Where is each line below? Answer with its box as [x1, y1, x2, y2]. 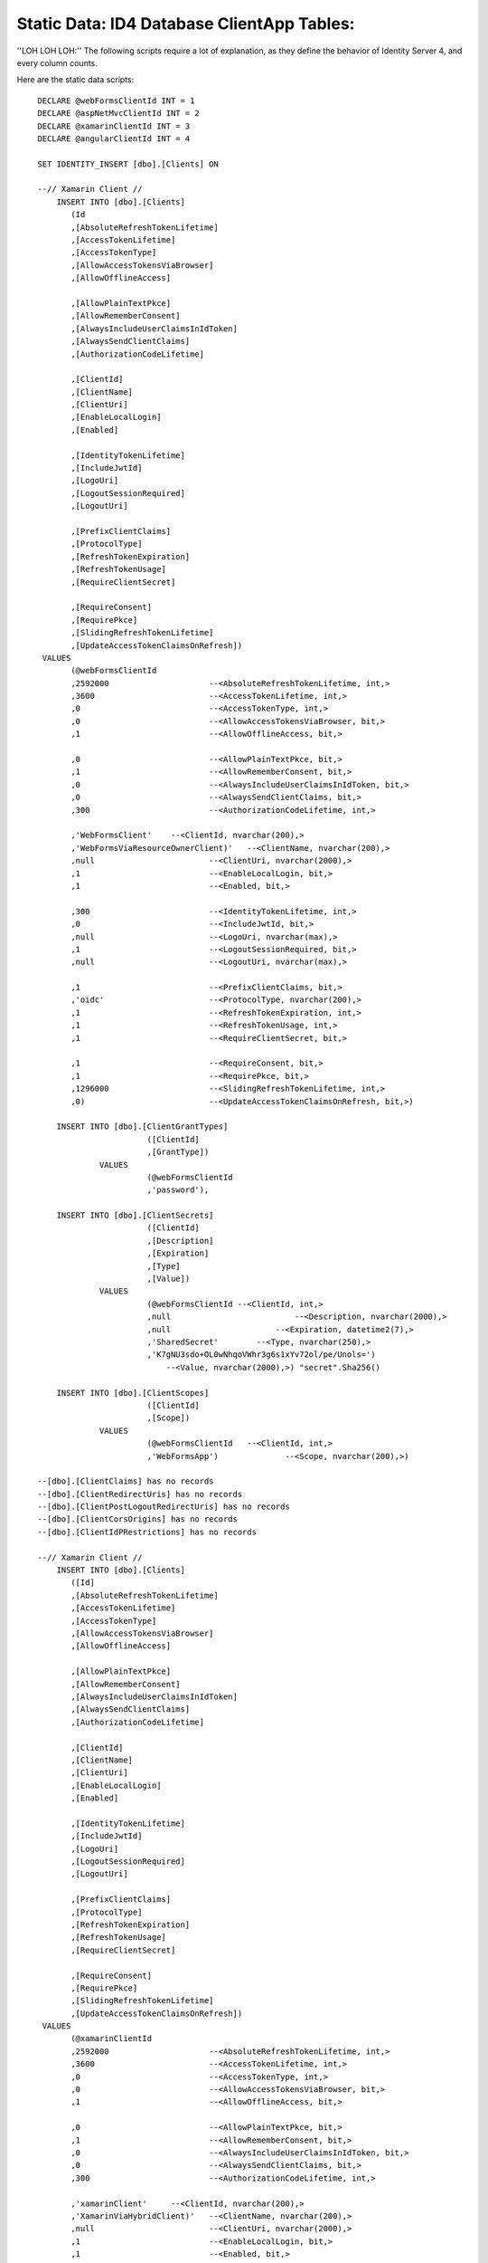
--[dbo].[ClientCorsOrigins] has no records [37, 1514, 239, 1524]
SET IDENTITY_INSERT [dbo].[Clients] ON [37, 158, 219, 169]
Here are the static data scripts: [16, 74, 135, 85]
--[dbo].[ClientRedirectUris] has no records [37, 1489, 243, 1499]
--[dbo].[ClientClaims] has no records [37, 1476, 214, 1486]
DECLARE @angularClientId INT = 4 [37, 133, 191, 144]
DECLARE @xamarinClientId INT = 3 [37, 120, 191, 131]
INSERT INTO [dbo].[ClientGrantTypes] [56, 1122, 229, 1131]
